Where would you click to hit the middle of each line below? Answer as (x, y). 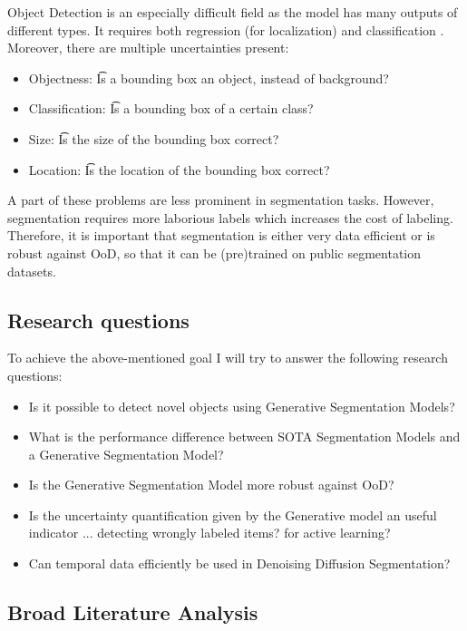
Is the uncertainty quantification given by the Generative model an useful (233, 515)
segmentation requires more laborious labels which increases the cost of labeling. (230, 217)
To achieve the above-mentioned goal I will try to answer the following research (228, 358)
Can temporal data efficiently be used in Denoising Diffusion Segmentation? (239, 563)
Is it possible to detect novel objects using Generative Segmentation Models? (242, 406)
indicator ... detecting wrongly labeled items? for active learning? (209, 533)
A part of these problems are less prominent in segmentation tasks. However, (221, 200)
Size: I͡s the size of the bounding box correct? (154, 138)
